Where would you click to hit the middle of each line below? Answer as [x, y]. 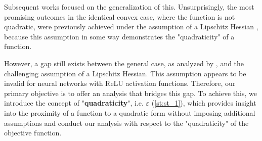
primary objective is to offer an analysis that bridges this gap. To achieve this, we [130, 93]
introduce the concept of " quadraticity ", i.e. [74, 103]
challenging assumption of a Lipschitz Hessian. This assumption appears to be [125, 73]
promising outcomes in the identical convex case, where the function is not [120, 16]
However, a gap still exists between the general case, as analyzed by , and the [124, 63]
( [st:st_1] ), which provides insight [204, 103]
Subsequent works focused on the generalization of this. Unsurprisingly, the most [129, 7]
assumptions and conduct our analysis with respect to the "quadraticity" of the [126, 123]
